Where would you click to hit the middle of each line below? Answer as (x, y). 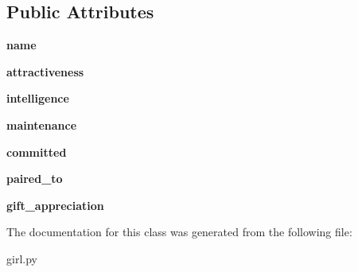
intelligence (38, 98)
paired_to (35, 179)
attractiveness (45, 71)
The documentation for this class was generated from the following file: (179, 232)
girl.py (22, 258)
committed (37, 152)
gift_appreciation (55, 205)
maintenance (42, 124)
